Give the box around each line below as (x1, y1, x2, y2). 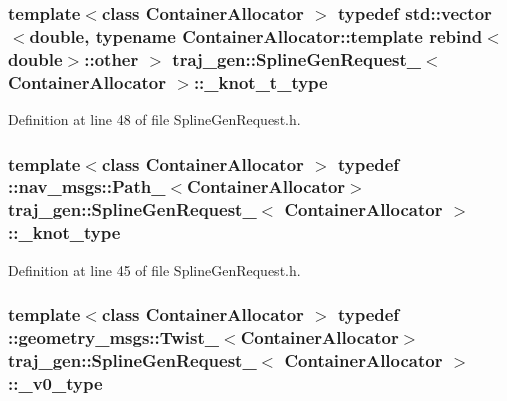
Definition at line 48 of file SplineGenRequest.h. (8, 108, 301, 129)
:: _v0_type (8, 370, 103, 395)
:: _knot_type (8, 220, 121, 245)
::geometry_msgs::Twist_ (8, 325, 220, 349)
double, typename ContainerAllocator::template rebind (29, 23, 483, 48)
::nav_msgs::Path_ (8, 174, 166, 199)
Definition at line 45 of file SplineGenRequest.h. (8, 259, 301, 280)
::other (84, 46, 139, 71)
